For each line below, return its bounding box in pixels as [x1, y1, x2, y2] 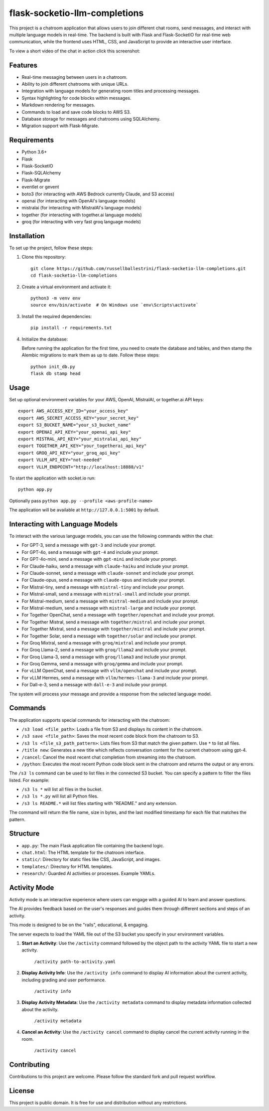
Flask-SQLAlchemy [21, 170, 61, 176]
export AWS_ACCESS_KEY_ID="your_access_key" [18, 408, 129, 414]
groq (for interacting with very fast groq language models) [21, 219, 141, 225]
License [9, 1087, 34, 1095]
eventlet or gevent [21, 184, 59, 190]
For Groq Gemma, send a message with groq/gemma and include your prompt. [21, 661, 184, 667]
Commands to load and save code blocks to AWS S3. [21, 109, 131, 115]
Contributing [9, 1061, 50, 1069]
